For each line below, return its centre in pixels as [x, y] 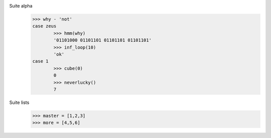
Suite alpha [21, 6]
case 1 [40, 61]
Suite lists [19, 102]
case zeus [44, 26]
